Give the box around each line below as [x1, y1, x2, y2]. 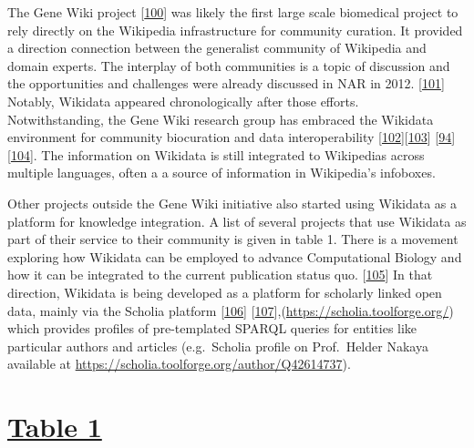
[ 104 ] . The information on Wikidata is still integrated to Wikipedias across [7, 145, 425, 164]
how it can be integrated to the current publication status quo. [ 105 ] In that [7, 265, 433, 284]
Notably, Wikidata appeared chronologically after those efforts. [7, 91, 359, 110]
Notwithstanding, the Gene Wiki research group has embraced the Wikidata [7, 109, 434, 128]
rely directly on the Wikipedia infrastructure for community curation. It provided [7, 20, 463, 39]
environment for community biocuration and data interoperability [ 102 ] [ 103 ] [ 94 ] [7, 127, 456, 147]
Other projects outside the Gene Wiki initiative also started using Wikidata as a [7, 193, 458, 212]
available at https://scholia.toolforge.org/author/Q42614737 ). [7, 354, 351, 373]
